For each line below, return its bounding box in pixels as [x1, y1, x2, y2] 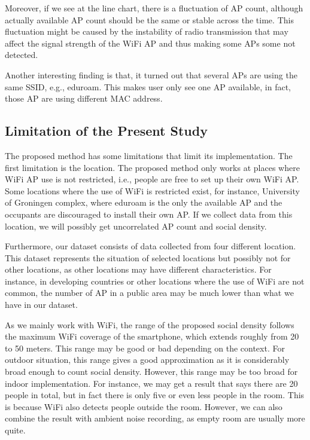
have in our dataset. [5, 298, 78, 311]
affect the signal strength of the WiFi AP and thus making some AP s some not [5, 36, 296, 49]
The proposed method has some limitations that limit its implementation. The [5, 149, 293, 161]
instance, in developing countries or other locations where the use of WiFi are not [5, 274, 305, 287]
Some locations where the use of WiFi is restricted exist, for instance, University [5, 184, 300, 197]
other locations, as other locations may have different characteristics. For [5, 263, 272, 276]
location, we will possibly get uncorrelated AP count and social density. [5, 219, 267, 232]
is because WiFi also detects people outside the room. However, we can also [5, 400, 282, 412]
